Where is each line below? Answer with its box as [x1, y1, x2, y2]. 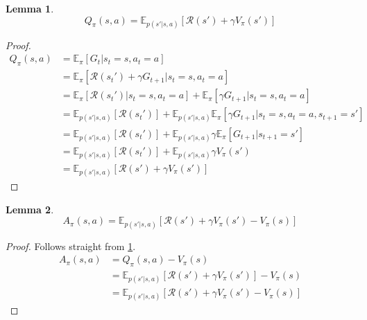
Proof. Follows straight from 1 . [6, 238, 136, 253]
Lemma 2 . [6, 202, 54, 216]
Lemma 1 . [6, 1, 54, 15]
